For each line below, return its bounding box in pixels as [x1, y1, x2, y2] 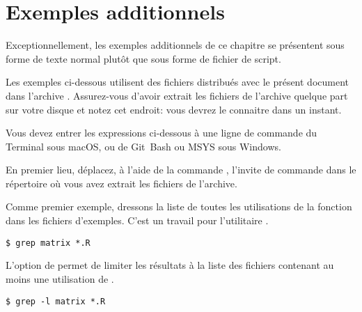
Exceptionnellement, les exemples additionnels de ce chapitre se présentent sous [6, 38, 345, 52]
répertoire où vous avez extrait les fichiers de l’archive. [6, 175, 237, 190]
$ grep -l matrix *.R [6, 296, 106, 306]
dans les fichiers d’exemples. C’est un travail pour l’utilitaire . [6, 213, 269, 228]
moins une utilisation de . [6, 271, 114, 286]
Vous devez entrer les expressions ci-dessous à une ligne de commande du [6, 125, 317, 140]
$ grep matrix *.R [6, 237, 90, 248]
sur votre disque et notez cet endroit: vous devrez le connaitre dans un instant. [6, 102, 342, 116]
